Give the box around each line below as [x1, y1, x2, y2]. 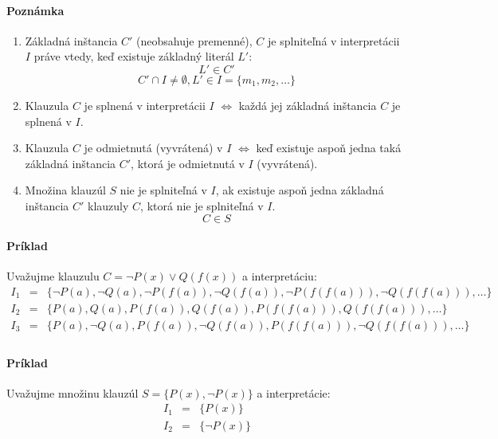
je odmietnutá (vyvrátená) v [84, 139, 223, 156]
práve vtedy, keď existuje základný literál [33, 48, 234, 65]
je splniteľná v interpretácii [268, 32, 400, 49]
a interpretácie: [257, 384, 331, 401]
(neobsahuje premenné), [136, 32, 253, 49]
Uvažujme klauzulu [6, 268, 100, 284]
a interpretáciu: [241, 268, 317, 284]
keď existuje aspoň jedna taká [256, 139, 402, 156]
